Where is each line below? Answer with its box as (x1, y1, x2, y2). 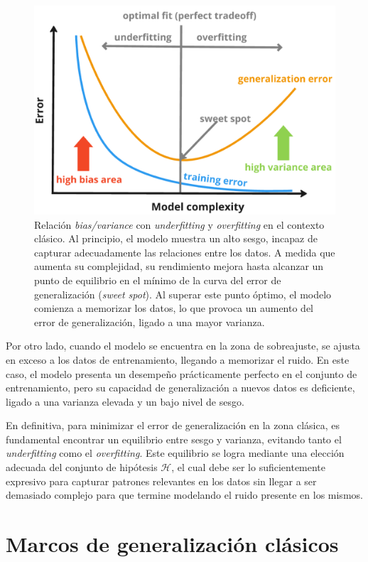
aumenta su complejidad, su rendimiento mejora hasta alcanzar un (34, 259, 324, 274)
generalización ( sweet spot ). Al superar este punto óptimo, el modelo (34, 286, 332, 301)
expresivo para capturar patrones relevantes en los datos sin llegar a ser (6, 473, 317, 488)
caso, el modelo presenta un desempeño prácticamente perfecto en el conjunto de (6, 366, 357, 381)
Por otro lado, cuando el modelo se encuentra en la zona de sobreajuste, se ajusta (6, 338, 360, 353)
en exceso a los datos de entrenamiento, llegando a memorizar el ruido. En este (6, 352, 350, 367)
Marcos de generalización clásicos (6, 529, 339, 558)
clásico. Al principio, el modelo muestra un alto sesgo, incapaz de (34, 231, 318, 246)
